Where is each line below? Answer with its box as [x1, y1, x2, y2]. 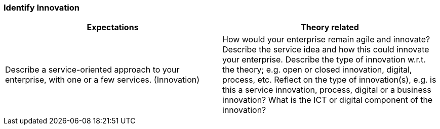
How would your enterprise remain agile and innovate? [222, 34, 430, 45]
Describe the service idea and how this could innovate [222, 44, 429, 55]
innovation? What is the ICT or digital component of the [222, 95, 433, 105]
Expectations [87, 22, 139, 33]
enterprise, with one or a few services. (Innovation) [5, 75, 200, 85]
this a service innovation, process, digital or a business [222, 85, 431, 95]
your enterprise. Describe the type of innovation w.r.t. [222, 54, 426, 65]
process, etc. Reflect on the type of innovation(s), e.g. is [222, 75, 436, 85]
